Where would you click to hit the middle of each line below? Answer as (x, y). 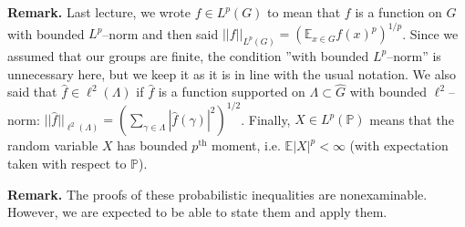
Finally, (269, 119)
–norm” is (414, 55)
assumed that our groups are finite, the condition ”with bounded (188, 55)
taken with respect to (67, 164)
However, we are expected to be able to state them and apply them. (197, 212)
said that (32, 92)
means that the (412, 119)
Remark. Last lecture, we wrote (99, 12)
